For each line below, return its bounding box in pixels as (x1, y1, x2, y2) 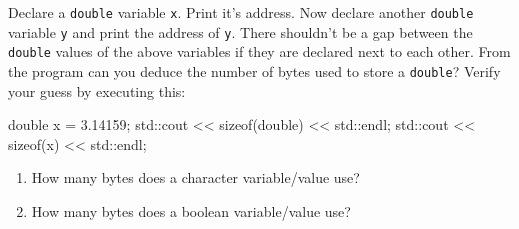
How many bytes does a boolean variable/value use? (31, 201, 351, 221)
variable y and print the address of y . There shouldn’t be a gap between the (8, 21, 473, 42)
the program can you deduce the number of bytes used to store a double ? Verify (8, 60, 501, 81)
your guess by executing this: (8, 80, 186, 101)
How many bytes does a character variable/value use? (31, 167, 360, 188)
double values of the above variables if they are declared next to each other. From (8, 41, 511, 62)
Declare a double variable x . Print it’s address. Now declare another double (8, 2, 474, 22)
